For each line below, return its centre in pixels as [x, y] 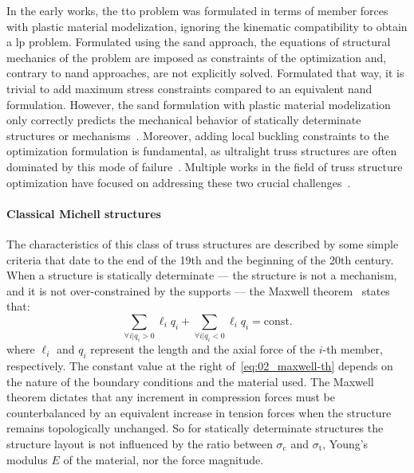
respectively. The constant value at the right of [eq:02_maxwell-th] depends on [200, 365]
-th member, [353, 349]
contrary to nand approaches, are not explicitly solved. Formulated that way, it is [205, 73]
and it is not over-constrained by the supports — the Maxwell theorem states [198, 290]
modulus [27, 459]
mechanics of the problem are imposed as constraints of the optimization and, [197, 57]
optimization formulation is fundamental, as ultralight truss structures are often [202, 151]
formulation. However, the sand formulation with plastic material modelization [199, 104]
